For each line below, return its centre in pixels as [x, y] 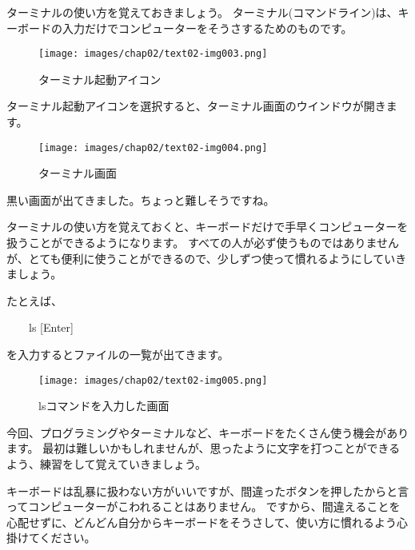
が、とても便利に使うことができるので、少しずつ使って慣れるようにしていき [207, 258]
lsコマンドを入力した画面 [104, 406]
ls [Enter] [51, 327]
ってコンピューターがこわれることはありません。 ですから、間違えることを [204, 506]
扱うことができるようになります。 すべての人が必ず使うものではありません [203, 243]
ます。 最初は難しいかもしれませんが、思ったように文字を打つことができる [204, 448]
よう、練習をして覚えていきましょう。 [107, 464]
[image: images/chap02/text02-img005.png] [153, 380]
